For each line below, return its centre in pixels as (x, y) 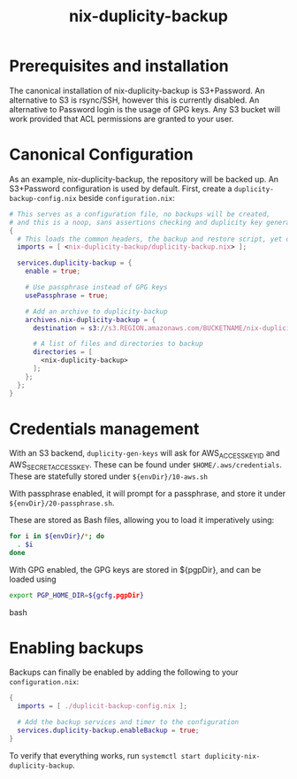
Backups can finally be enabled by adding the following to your (124, 672)
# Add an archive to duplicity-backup (96, 312)
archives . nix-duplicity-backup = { (91, 320)
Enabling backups (76, 648)
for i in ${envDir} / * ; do (57, 536)
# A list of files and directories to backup (118, 344)
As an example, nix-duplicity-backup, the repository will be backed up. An (144, 179)
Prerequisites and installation (119, 66)
